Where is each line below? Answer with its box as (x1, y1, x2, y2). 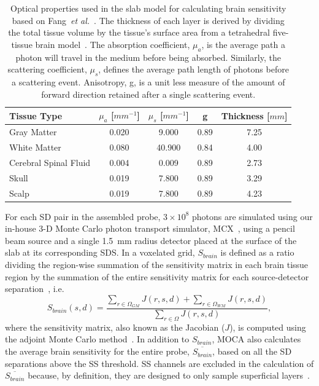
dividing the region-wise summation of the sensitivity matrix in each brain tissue (5, 258, 309, 271)
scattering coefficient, (7, 63, 87, 76)
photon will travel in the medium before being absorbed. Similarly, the (15, 50, 281, 63)
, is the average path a (201, 37, 285, 50)
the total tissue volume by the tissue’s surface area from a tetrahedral (8, 26, 271, 39)
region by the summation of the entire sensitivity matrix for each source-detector (5, 270, 309, 283)
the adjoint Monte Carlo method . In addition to (5, 333, 190, 345)
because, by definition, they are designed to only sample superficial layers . (28, 369, 310, 382)
